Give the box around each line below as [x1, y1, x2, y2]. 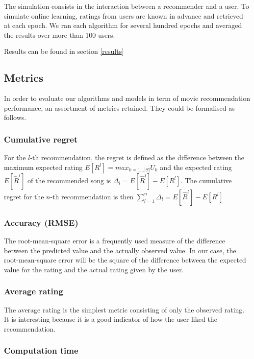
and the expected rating [160, 162, 232, 172]
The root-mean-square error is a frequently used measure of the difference [4, 235, 225, 245]
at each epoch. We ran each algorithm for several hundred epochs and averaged [4, 20, 242, 30]
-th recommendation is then [50, 191, 134, 201]
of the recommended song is [27, 175, 111, 185]
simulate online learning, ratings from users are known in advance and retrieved [4, 10, 243, 21]
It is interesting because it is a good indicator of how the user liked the [4, 314, 217, 324]
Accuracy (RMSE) [4, 216, 78, 228]
